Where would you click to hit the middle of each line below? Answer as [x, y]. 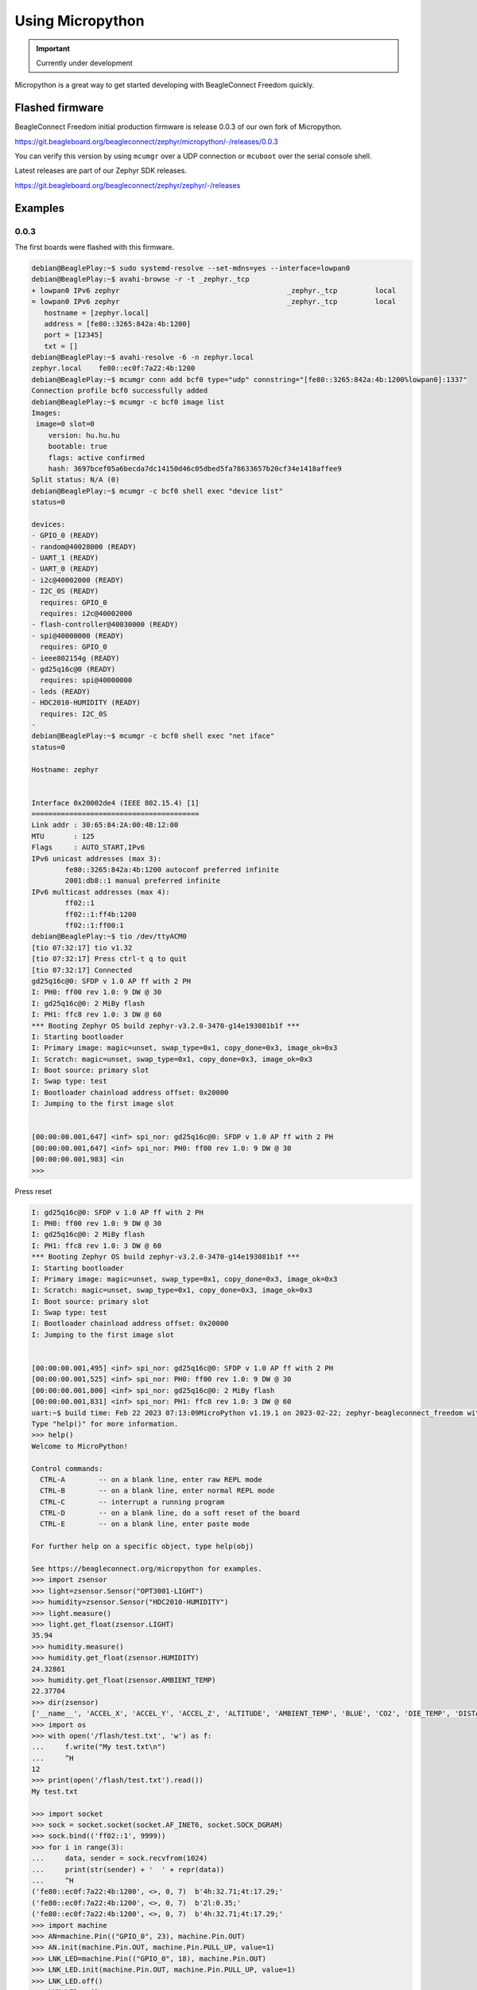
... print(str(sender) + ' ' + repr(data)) [128, 1869]
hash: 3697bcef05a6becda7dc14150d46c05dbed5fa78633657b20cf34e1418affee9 [195, 468]
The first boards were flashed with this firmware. [95, 247]
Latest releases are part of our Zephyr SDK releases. [101, 170]
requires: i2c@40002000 [86, 614]
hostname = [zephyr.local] [97, 313]
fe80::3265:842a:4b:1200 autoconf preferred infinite [172, 870]
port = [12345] [74, 335]
